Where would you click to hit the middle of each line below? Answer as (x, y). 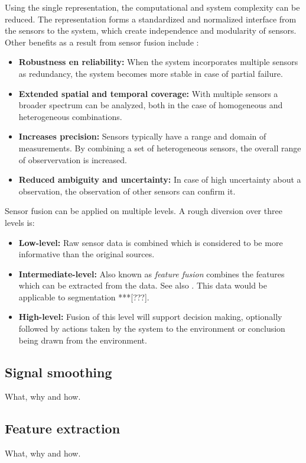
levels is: (20, 222)
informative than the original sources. (87, 254)
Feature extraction (63, 428)
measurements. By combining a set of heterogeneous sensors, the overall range (160, 148)
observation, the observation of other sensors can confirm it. (127, 191)
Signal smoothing (58, 372)
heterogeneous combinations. (70, 116)
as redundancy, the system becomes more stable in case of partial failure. (151, 73)
